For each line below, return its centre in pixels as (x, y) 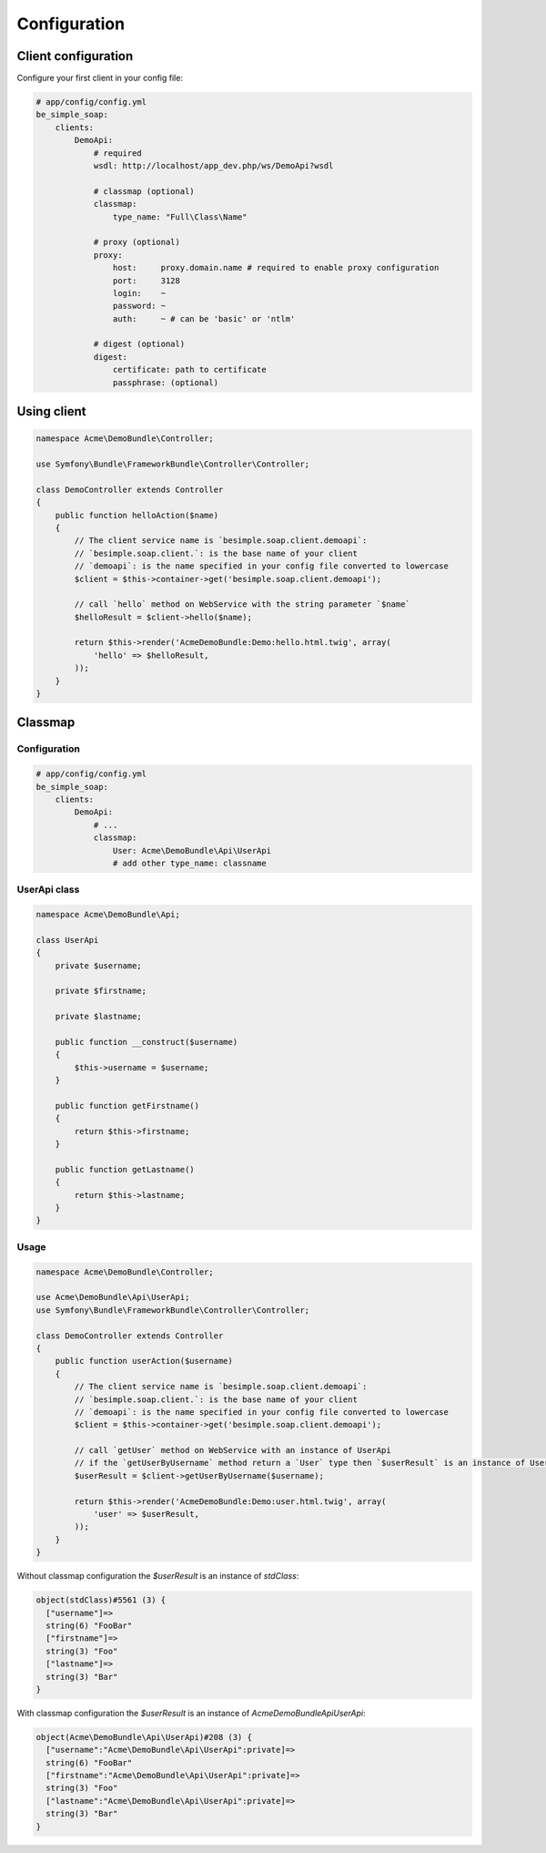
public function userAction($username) (144, 1361)
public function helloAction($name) (136, 515)
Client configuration (75, 56)
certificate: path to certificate (190, 370)
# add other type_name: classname (190, 863)
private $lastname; (99, 1017)
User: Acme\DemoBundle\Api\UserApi (192, 850)
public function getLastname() (125, 1169)
